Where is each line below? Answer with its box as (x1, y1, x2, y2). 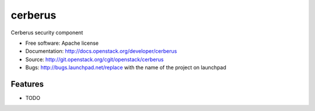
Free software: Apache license (25, 40, 99, 46)
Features (10, 79, 44, 89)
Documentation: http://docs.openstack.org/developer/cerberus (25, 48, 177, 55)
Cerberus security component (10, 29, 83, 36)
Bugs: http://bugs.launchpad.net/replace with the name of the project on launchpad (25, 64, 227, 71)
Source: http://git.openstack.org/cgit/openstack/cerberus (25, 56, 164, 63)
